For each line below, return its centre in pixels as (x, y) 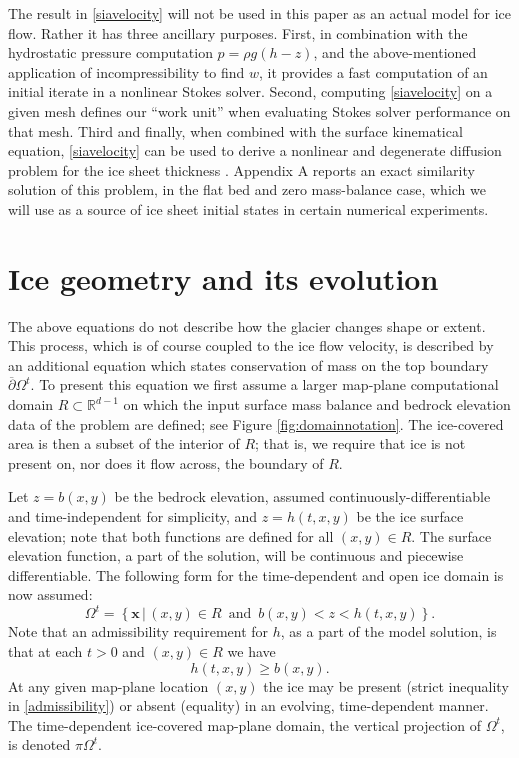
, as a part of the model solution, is (388, 631)
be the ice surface (410, 516)
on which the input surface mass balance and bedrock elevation (317, 404)
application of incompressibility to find (126, 71)
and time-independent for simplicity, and (133, 516)
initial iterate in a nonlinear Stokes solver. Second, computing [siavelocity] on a (250, 91)
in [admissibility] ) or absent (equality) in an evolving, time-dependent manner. (248, 705)
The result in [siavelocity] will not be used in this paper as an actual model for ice (259, 13)
